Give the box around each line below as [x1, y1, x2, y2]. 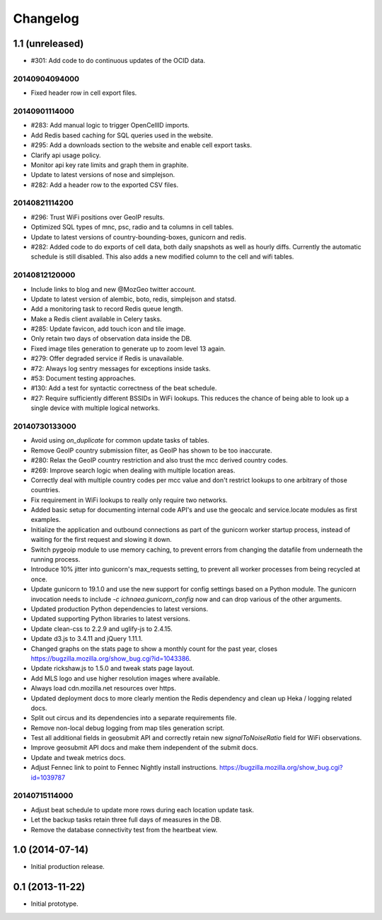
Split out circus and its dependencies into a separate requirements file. [30, 714, 237, 722]
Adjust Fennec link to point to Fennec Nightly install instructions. [30, 763, 219, 772]
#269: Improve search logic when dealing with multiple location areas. [30, 466, 236, 475]
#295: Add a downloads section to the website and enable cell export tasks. [30, 141, 253, 149]
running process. [30, 555, 81, 564]
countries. [30, 486, 60, 494]
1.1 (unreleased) [13, 38, 84, 50]
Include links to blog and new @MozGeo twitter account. [30, 285, 196, 293]
